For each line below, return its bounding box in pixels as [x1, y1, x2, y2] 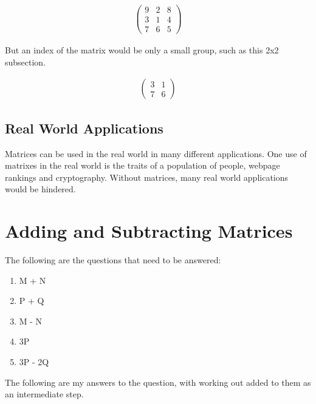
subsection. [5, 55, 46, 68]
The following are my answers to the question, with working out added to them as [5, 375, 311, 388]
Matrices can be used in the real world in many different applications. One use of [5, 147, 307, 160]
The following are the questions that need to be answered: [5, 254, 221, 266]
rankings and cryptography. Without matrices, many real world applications [5, 170, 289, 183]
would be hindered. [5, 183, 76, 195]
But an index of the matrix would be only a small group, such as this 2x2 [5, 44, 279, 56]
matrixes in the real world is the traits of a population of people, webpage [5, 159, 280, 172]
